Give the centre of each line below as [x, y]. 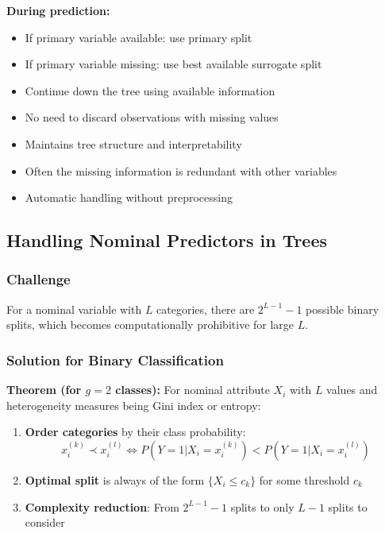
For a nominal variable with [74, 309]
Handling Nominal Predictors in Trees [167, 240]
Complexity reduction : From [102, 506]
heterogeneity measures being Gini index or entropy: [134, 405]
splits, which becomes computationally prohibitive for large [150, 324]
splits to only [262, 506]
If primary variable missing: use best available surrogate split [173, 64]
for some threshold [304, 479]
